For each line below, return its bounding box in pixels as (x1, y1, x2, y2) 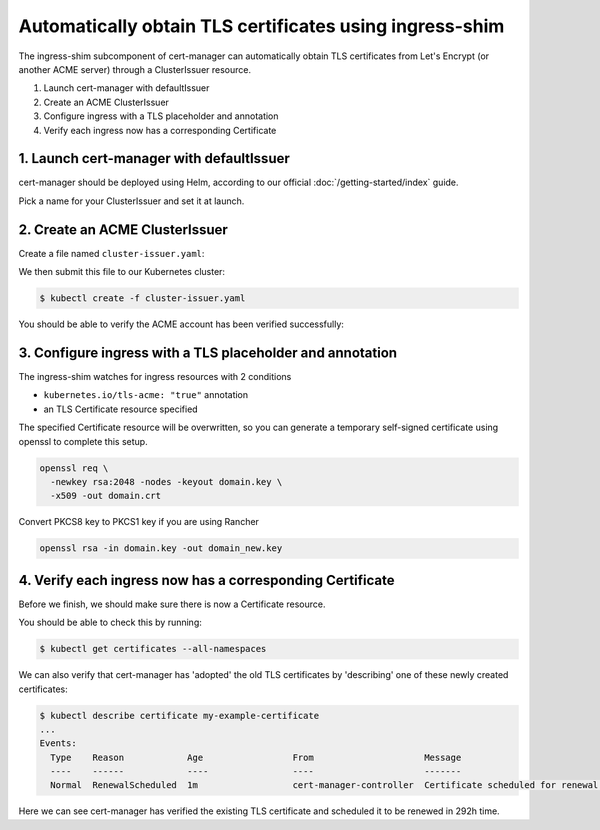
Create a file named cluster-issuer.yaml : (18, 247, 205, 259)
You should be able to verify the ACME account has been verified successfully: (18, 318, 345, 330)
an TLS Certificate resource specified (43, 403, 199, 415)
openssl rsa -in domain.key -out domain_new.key (39, 543, 283, 554)
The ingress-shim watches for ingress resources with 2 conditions (18, 370, 292, 382)
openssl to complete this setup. (18, 435, 149, 447)
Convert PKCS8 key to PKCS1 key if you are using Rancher (18, 516, 260, 528)
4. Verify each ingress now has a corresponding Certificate (18, 571, 395, 589)
